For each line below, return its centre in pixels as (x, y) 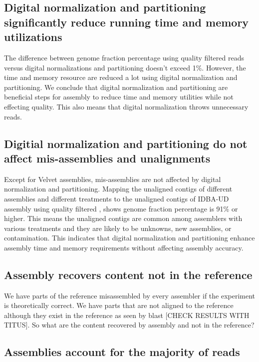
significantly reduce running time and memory (127, 22)
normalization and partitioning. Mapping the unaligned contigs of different (118, 189)
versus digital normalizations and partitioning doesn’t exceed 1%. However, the (125, 67)
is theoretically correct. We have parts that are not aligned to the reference (119, 305)
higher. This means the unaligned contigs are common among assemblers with (123, 218)
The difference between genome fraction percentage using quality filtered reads (124, 57)
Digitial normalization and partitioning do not (126, 143)
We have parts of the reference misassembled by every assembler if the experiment (130, 295)
